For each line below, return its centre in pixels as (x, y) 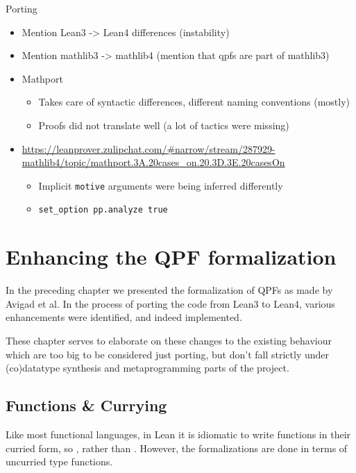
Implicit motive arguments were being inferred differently (161, 185)
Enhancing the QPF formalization (171, 257)
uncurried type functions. (59, 462)
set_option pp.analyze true (103, 210)
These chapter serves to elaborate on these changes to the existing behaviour (169, 340)
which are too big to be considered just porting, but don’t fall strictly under (167, 354)
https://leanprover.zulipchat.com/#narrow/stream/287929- (149, 148)
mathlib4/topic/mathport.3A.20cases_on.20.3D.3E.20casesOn (153, 162)
